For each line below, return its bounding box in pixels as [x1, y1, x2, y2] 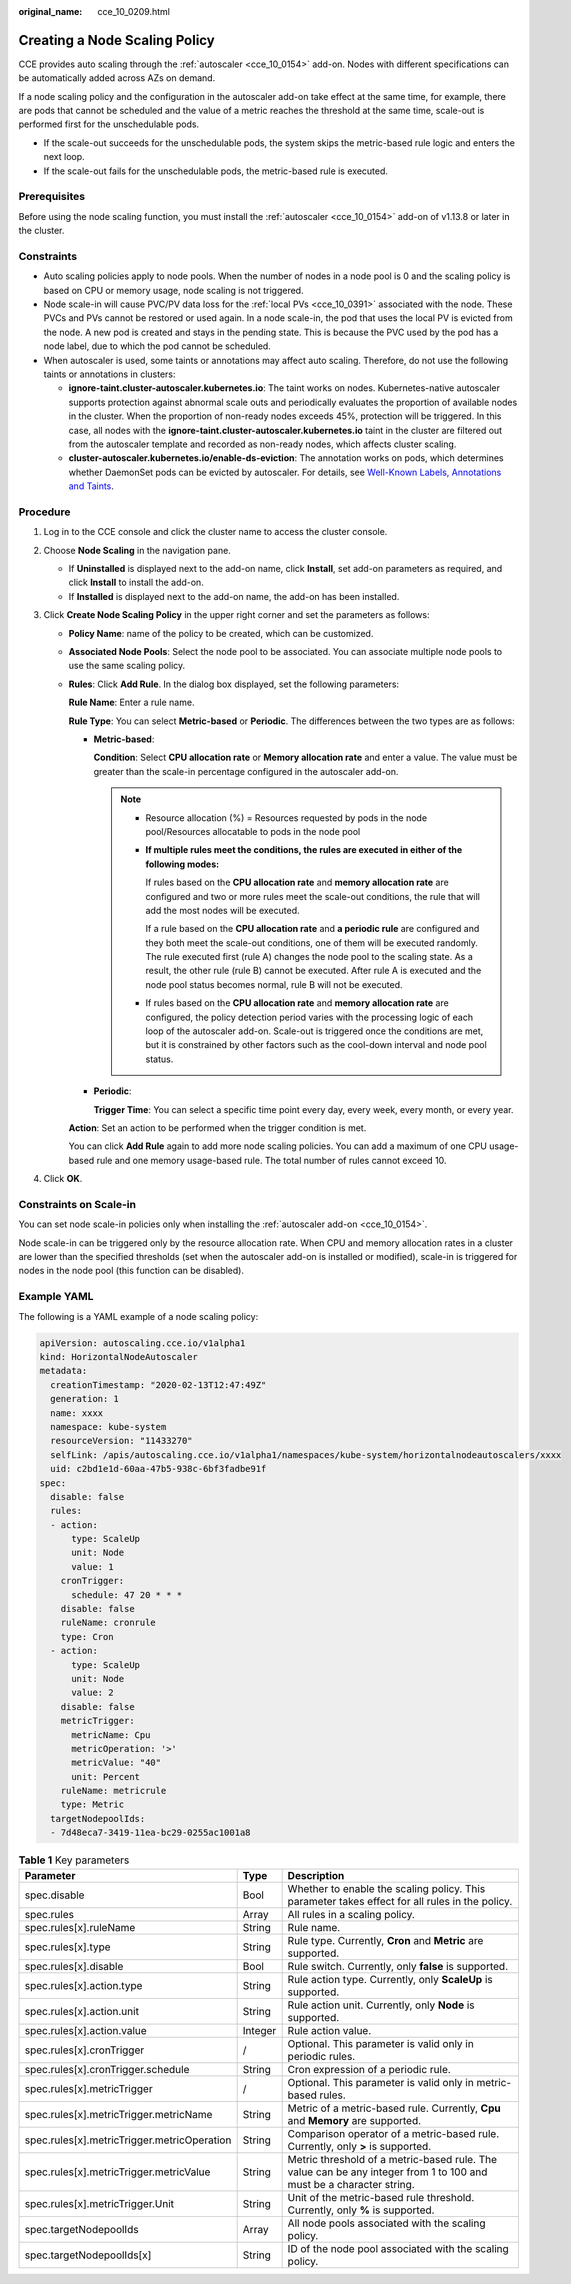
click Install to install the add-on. [68, 576, 204, 589]
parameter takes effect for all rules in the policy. [287, 1894, 513, 1908]
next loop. [43, 151, 85, 163]
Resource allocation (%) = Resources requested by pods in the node [145, 811, 428, 824]
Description [287, 1868, 345, 1882]
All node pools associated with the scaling [287, 2216, 486, 2230]
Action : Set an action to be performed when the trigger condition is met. [68, 1121, 367, 1134]
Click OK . [43, 1173, 83, 1185]
